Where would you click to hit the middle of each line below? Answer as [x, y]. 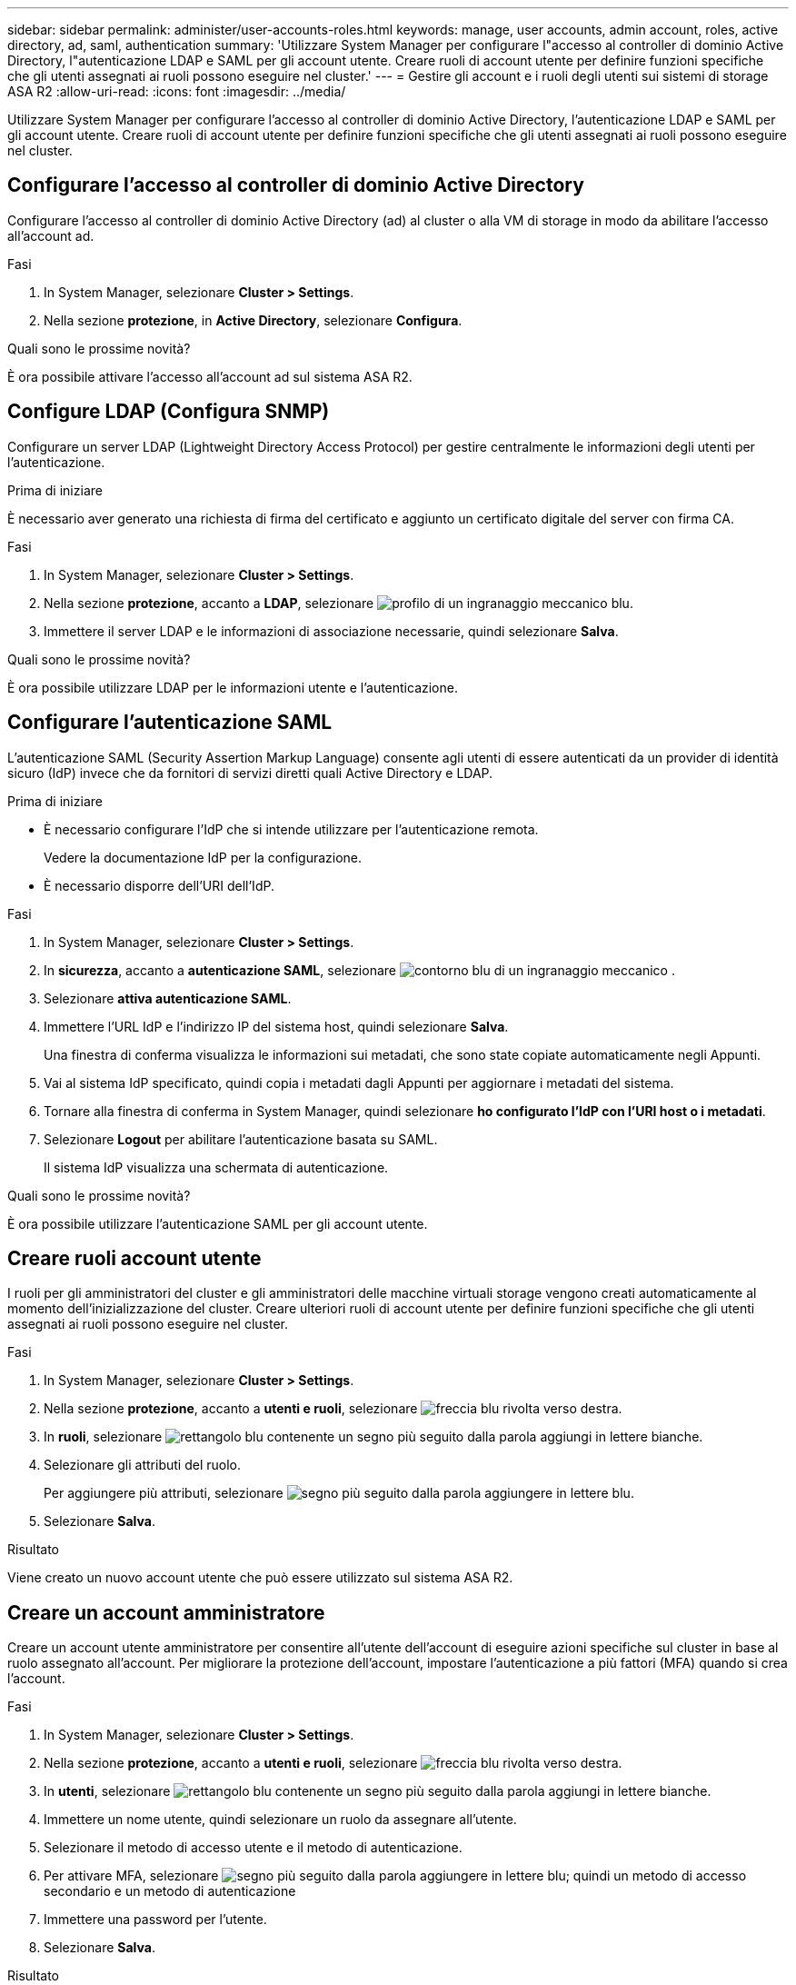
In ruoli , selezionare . [373, 1437]
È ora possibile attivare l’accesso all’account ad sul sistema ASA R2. [210, 376]
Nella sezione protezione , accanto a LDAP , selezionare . [338, 603]
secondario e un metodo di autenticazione [170, 1891]
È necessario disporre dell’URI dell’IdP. [159, 885]
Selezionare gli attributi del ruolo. [142, 1465]
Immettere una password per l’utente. [155, 1920]
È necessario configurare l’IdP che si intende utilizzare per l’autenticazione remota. [291, 829]
